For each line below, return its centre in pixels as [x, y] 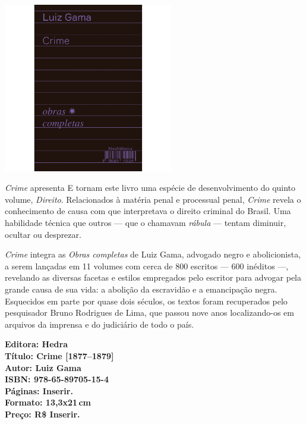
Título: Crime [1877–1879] [59, 355]
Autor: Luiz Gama [43, 367]
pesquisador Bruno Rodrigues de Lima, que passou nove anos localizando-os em [149, 312]
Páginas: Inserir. [39, 390]
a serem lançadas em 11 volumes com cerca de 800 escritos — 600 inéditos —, [147, 266]
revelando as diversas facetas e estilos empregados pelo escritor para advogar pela [153, 277]
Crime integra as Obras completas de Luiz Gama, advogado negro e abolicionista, [153, 254]
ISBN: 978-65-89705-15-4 [57, 379]
